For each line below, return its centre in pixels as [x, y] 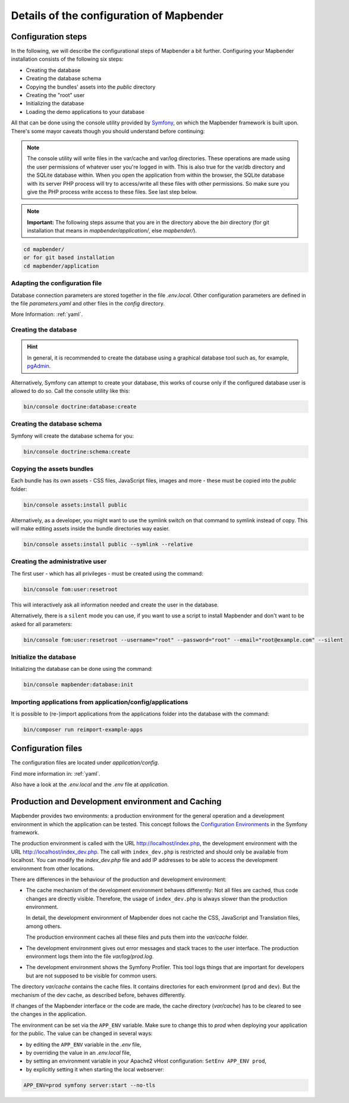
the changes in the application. [49, 1014]
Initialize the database [44, 657]
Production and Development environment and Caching [116, 802]
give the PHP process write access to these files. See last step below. [112, 192]
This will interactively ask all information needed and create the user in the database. [115, 605]
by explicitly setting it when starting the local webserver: [95, 1069]
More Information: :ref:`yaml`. [47, 314]
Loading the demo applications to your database [85, 112]
